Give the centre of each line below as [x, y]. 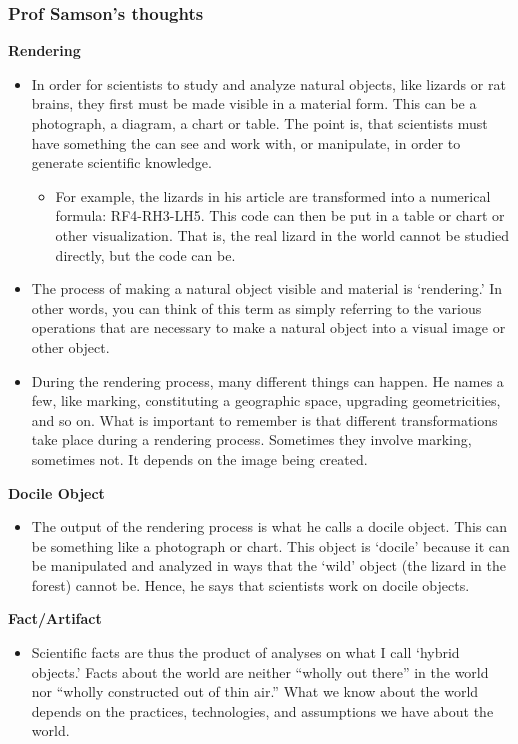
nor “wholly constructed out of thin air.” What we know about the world [255, 691]
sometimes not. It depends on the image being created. [199, 458]
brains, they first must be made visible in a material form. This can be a [254, 103]
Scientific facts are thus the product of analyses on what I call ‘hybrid [245, 652]
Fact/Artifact [55, 618]
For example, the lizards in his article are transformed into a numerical [273, 195]
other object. [70, 346]
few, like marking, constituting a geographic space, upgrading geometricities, [266, 400]
